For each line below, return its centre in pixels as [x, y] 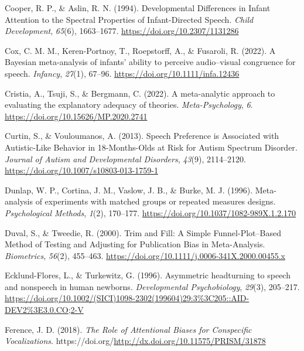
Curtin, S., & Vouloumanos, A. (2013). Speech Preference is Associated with [142, 136]
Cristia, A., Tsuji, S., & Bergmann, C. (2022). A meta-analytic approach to [140, 93]
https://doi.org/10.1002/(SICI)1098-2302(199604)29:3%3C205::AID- [127, 298]
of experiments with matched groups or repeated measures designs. [156, 201]
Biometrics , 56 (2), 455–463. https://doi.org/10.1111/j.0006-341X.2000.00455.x [145, 255]
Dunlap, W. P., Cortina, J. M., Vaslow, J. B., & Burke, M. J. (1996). [129, 190]
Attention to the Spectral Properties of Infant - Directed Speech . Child [129, 19]
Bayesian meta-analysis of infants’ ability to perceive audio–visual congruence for [150, 62]
